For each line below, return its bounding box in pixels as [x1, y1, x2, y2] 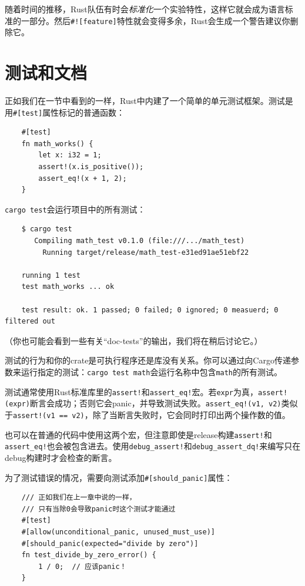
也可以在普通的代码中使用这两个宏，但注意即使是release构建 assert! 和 [5, 428, 272, 440]
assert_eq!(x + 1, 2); [38, 174, 127, 183]
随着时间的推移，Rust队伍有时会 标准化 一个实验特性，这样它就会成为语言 [5, 3, 285, 15]
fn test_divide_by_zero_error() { [21, 551, 156, 560]
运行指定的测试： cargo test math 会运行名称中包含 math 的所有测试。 [21, 365, 283, 378]
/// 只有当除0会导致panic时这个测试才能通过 [21, 504, 176, 513]
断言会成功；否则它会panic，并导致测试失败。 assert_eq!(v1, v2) [29, 397, 281, 409]
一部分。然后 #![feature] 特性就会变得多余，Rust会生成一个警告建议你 [21, 14, 290, 26]
